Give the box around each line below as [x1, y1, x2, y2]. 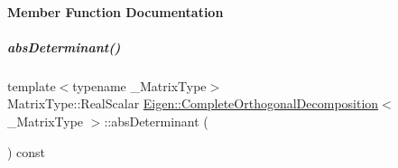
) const [7, 142, 46, 161]
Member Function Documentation [7, 2, 224, 21]
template [7, 76, 56, 95]
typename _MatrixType [72, 76, 207, 95]
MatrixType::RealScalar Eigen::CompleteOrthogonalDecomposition [7, 94, 379, 113]
